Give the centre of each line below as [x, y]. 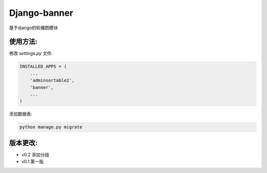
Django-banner [41, 13]
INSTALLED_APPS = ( [43, 66]
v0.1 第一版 [33, 162]
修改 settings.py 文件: [31, 53]
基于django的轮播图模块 [34, 28]
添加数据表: [21, 114]
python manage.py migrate [51, 127]
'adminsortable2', [52, 81]
